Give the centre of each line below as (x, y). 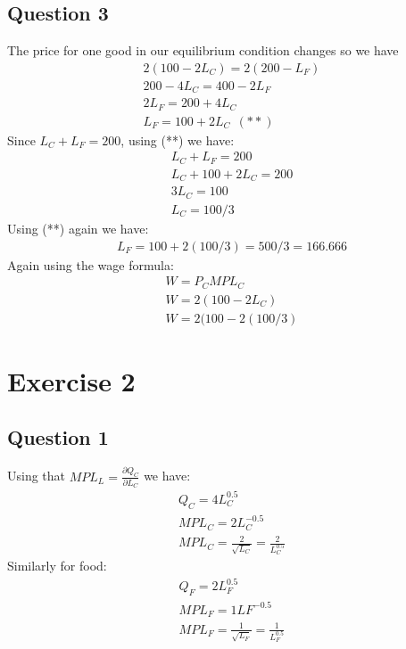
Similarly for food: (57, 566)
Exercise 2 (71, 380)
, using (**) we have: (178, 140)
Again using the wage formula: (91, 264)
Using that (37, 476)
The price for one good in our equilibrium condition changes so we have (203, 50)
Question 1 (58, 437)
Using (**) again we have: (78, 228)
